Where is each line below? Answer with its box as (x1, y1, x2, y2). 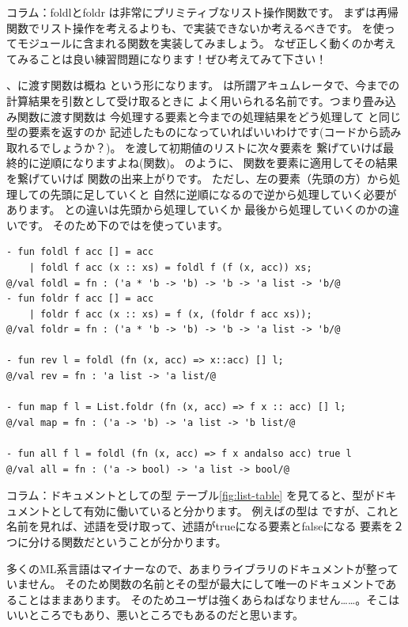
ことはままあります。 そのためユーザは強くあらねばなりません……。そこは (17, 591, 400, 607)
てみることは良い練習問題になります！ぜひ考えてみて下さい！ (6, 50, 327, 66)
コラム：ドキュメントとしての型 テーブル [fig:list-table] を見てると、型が (6, 487, 375, 503)
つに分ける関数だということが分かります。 (6, 534, 227, 549)
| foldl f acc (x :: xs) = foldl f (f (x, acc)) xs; (28, 261, 312, 273)
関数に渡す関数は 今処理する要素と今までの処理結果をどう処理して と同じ (17, 108, 401, 124)
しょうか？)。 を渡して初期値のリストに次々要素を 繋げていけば (50, 139, 383, 155)
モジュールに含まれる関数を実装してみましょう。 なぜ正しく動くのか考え (17, 35, 396, 51)
